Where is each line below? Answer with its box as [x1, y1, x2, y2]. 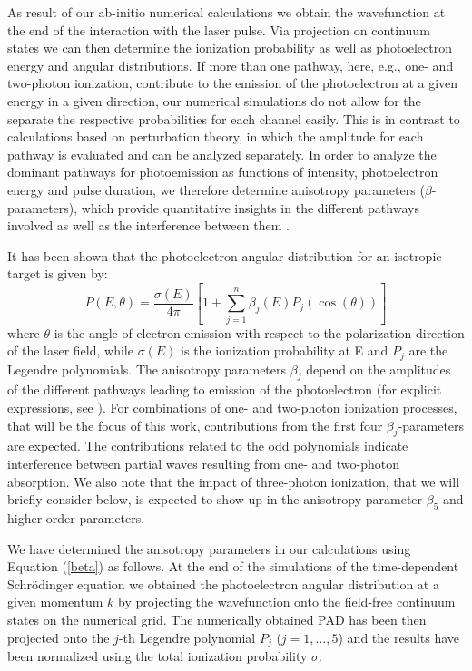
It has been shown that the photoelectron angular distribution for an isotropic [7, 246, 442, 265]
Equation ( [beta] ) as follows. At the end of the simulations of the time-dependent [7, 557, 459, 576]
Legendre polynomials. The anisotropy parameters [7, 359, 287, 378]
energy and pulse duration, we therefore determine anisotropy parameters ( [7, 180, 425, 199]
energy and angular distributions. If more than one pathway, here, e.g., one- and [7, 55, 454, 74]
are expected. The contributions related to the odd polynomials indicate [7, 436, 408, 455]
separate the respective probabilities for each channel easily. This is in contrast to [7, 109, 460, 128]
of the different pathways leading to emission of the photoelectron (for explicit [7, 380, 442, 399]
